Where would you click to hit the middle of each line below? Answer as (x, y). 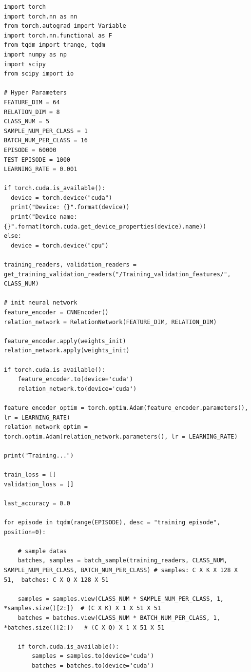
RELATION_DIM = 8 (32, 112)
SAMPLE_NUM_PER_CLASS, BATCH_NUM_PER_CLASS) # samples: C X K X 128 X (121, 570)
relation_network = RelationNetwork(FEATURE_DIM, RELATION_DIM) (110, 322)
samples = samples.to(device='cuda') (93, 656)
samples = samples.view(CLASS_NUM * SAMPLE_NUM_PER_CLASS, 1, (121, 599)
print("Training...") (39, 455)
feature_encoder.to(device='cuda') (75, 379)
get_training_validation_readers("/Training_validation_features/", (117, 274)
